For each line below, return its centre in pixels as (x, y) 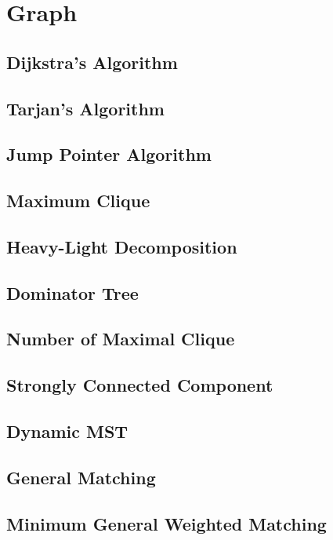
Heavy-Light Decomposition (122, 246)
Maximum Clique (78, 201)
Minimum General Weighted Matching (166, 523)
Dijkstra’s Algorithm (92, 62)
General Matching (81, 477)
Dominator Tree (72, 292)
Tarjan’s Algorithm (85, 108)
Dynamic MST (67, 431)
